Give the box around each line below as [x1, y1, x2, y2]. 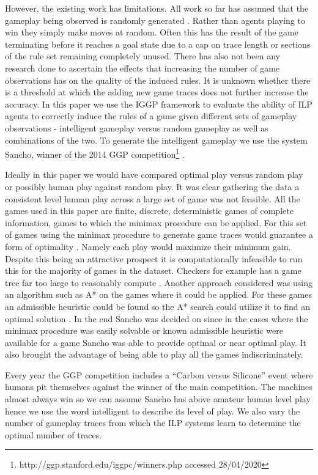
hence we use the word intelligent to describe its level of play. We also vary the [5, 404, 300, 417]
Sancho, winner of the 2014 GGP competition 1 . [5, 146, 185, 160]
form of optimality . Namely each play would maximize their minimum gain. [5, 240, 291, 252]
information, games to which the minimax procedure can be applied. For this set [5, 216, 307, 229]
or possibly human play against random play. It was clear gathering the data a [5, 180, 300, 193]
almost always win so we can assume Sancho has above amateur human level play [5, 392, 311, 405]
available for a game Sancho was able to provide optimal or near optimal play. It [5, 336, 306, 348]
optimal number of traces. [5, 428, 102, 441]
